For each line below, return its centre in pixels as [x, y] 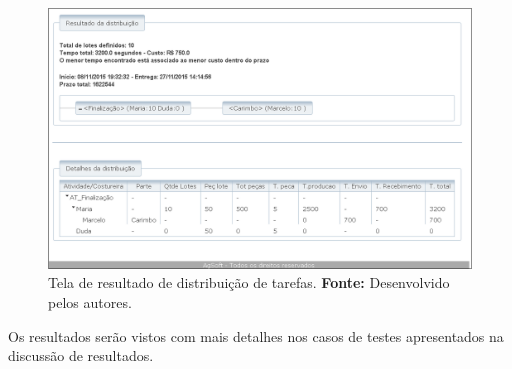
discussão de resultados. [81, 355]
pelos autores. [90, 302]
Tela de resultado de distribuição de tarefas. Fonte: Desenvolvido [249, 282]
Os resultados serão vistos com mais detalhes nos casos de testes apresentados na [256, 335]
